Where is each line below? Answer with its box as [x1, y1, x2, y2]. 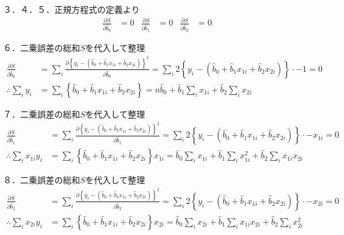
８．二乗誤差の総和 [3, 174, 80, 186]
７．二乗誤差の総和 [3, 107, 80, 120]
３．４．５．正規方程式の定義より [3, 3, 140, 15]
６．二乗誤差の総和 [3, 41, 80, 54]
